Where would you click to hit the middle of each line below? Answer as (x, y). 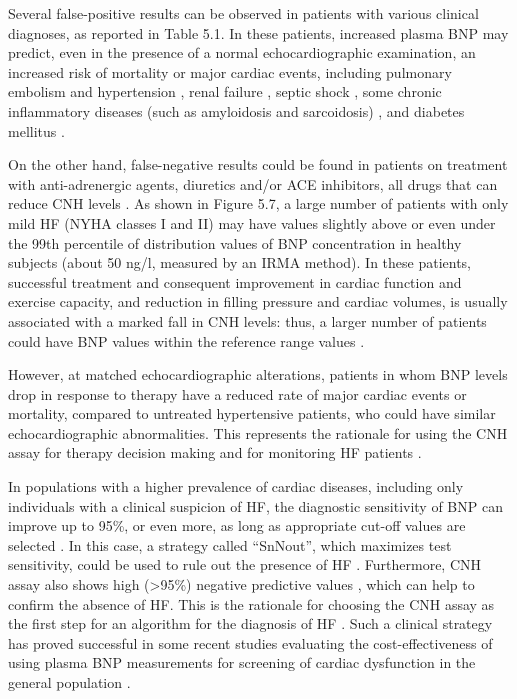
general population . (69, 682)
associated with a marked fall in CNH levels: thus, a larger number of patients (247, 320)
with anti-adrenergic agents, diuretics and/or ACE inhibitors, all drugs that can (253, 183)
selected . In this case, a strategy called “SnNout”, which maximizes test (230, 544)
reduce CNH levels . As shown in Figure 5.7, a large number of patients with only (258, 203)
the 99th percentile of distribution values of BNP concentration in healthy (235, 242)
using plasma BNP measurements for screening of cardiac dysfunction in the (242, 662)
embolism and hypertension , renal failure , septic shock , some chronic (225, 91)
